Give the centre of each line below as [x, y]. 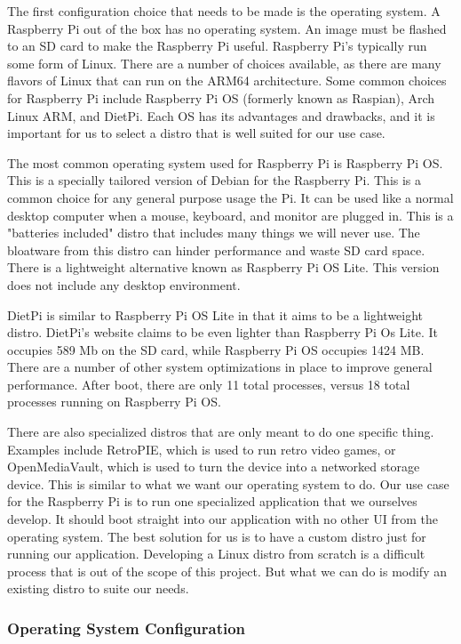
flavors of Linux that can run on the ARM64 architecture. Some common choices [227, 80]
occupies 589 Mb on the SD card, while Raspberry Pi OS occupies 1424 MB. [216, 349]
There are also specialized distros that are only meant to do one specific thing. [221, 432]
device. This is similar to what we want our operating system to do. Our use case [228, 483]
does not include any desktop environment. [124, 284]
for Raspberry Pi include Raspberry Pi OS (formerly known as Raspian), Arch [221, 97]
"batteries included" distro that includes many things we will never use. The [214, 233]
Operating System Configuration [127, 628]
